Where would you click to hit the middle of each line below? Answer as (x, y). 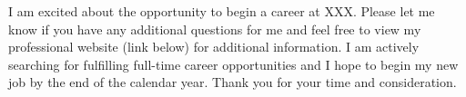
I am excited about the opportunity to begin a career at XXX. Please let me (222, 11)
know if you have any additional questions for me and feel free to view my (215, 29)
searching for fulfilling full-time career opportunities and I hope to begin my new (233, 64)
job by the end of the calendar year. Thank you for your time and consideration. (233, 82)
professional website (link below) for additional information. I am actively (214, 47)
